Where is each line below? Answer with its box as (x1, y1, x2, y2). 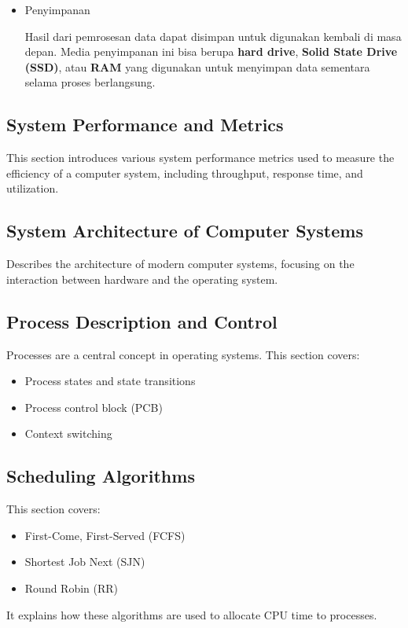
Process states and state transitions (24, 373, 196, 389)
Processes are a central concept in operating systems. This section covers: (6, 346, 360, 362)
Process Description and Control (6, 309, 278, 333)
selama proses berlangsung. (24, 74, 156, 90)
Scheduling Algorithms (6, 464, 195, 488)
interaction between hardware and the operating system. (6, 270, 278, 287)
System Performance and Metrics (6, 112, 284, 137)
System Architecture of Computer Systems (6, 219, 363, 243)
